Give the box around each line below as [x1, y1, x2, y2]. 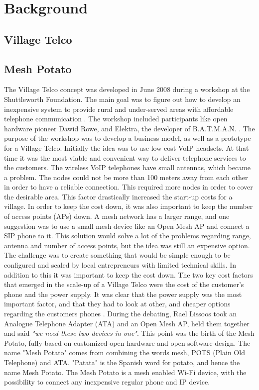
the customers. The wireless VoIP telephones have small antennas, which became [4, 162, 251, 173]
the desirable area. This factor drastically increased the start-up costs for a [4, 191, 233, 201]
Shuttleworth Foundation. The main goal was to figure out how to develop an [4, 94, 241, 104]
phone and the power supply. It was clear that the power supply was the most [4, 289, 242, 299]
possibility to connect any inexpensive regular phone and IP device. [4, 377, 210, 387]
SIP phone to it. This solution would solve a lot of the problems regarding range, [4, 230, 251, 241]
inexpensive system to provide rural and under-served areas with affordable [4, 103, 234, 114]
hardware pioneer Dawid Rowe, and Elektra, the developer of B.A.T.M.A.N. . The [4, 123, 255, 133]
